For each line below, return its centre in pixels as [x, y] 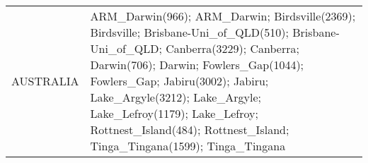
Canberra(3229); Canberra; [232, 48]
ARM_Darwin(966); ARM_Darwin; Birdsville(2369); [223, 16]
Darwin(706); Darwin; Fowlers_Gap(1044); [197, 65]
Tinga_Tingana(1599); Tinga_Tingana [188, 146]
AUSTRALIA [45, 81]
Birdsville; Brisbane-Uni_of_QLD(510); [189, 32]
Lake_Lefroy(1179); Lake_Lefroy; [174, 113]
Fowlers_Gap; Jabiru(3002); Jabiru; [179, 81]
